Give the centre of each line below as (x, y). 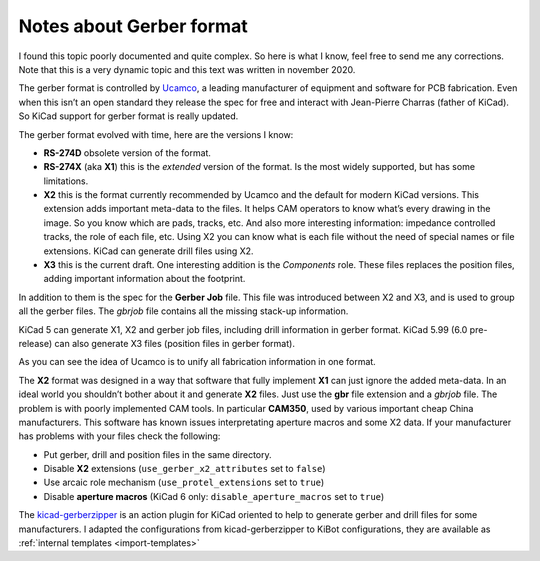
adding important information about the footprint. (144, 279)
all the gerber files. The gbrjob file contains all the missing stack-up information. (183, 311)
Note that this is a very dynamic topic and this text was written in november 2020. (187, 69)
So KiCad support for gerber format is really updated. (128, 116)
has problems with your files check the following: (119, 436)
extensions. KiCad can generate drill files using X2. (148, 251)
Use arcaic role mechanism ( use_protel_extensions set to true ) (184, 482)
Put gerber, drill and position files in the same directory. (157, 454)
